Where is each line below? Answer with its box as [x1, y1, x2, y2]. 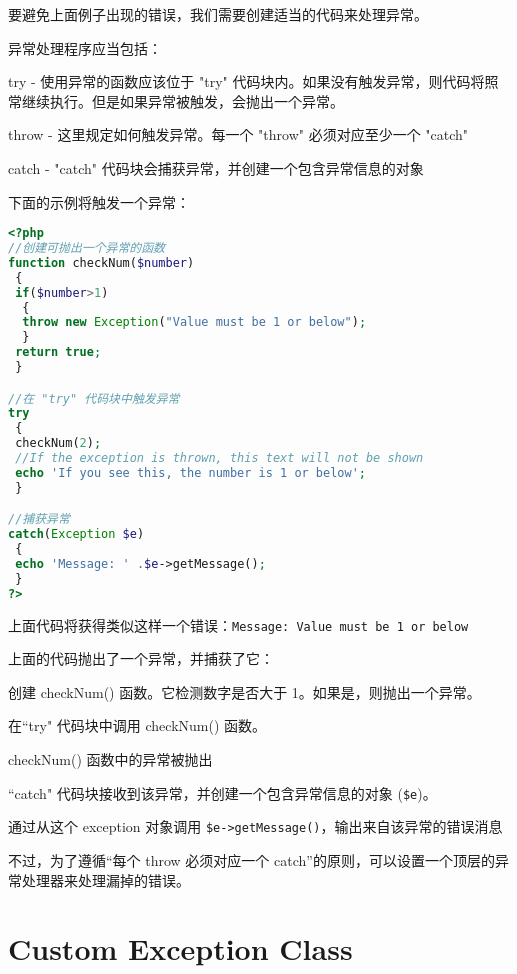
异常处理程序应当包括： [8, 37, 162, 58]
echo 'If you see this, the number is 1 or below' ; [15, 465, 366, 480]
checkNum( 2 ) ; [15, 436, 102, 451]
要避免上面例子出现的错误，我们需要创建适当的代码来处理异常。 [8, 4, 428, 24]
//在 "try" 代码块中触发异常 [8, 391, 180, 406]
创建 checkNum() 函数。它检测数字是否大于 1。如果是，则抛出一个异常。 [8, 681, 481, 702]
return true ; [15, 345, 102, 360]
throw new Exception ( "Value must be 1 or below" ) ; [22, 315, 367, 330]
